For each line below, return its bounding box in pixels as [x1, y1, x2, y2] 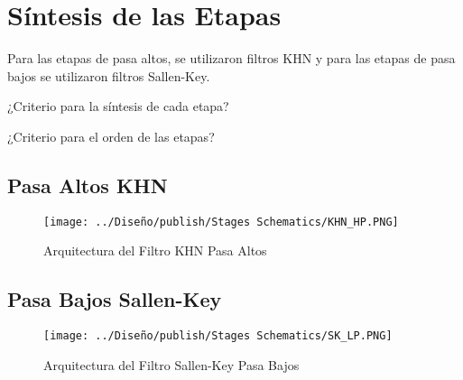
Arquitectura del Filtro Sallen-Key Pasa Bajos [43, 355, 300, 374]
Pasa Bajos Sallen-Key [7, 285, 222, 313]
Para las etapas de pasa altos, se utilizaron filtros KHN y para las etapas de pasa [7, 49, 456, 68]
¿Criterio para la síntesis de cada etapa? [7, 97, 229, 116]
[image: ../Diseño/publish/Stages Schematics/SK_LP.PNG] [43, 329, 393, 343]
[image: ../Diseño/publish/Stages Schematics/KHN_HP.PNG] [43, 215, 399, 228]
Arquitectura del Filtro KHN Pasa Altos [43, 241, 267, 260]
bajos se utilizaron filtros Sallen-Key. [7, 66, 210, 85]
